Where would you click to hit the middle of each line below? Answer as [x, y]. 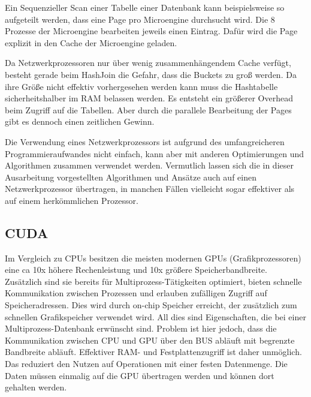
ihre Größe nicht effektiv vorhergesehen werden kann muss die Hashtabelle [141, 86]
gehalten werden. [36, 387]
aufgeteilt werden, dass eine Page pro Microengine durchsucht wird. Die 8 [140, 19]
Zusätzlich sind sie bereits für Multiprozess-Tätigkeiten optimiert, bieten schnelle [153, 281]
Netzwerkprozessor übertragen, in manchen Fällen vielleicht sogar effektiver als [150, 189]
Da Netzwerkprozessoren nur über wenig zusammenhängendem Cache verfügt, [148, 63]
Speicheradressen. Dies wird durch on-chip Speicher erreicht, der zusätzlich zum [151, 305]
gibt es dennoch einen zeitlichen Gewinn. [80, 121]
